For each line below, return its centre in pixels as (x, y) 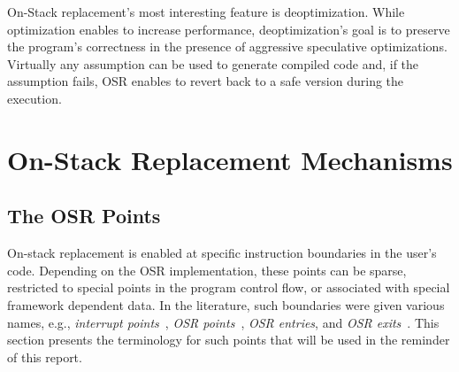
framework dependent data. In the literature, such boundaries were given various (226, 304)
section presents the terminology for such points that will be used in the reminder (229, 340)
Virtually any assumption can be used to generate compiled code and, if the (213, 63)
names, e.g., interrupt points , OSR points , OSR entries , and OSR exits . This (223, 322)
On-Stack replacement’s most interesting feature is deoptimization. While (206, 12)
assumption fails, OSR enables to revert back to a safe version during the (206, 81)
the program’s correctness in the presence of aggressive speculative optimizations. (227, 46)
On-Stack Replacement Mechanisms (230, 159)
